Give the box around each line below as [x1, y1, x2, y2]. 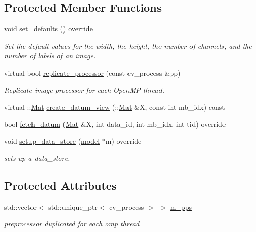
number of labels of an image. [4, 50, 96, 61]
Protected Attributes [4, 177, 117, 193]
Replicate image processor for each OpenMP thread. [4, 84, 164, 95]
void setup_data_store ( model [4, 136, 100, 146]
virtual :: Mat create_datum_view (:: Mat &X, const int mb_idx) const [4, 102, 225, 112]
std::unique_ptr [48, 201, 98, 212]
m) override [105, 136, 142, 146]
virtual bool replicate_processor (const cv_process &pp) [4, 67, 181, 78]
